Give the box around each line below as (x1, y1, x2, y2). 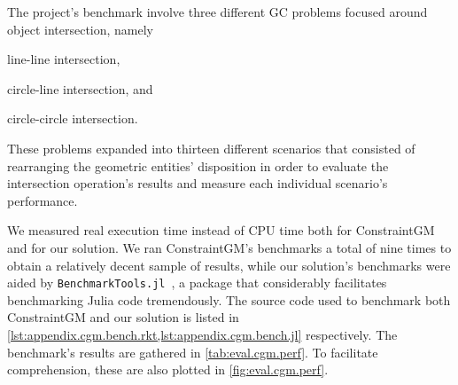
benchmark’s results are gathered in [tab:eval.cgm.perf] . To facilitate (7, 342, 378, 361)
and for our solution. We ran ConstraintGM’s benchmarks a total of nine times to (7, 238, 452, 256)
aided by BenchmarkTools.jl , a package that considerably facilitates (7, 273, 387, 292)
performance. (7, 191, 78, 209)
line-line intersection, (7, 50, 120, 68)
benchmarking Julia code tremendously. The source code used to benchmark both (7, 290, 451, 309)
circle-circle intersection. (7, 109, 138, 128)
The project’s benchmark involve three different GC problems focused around (7, 3, 428, 20)
